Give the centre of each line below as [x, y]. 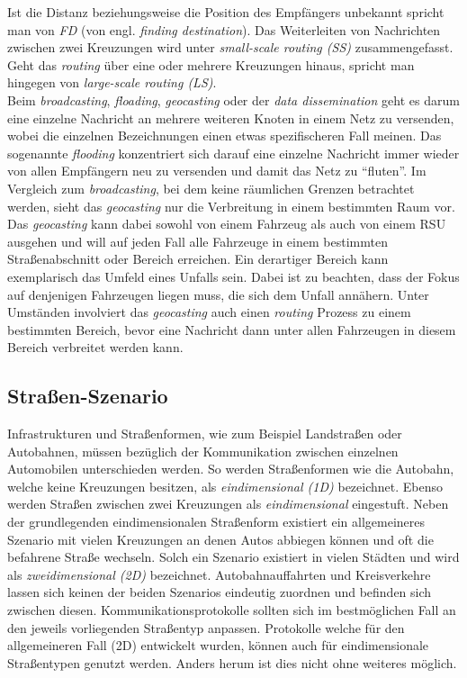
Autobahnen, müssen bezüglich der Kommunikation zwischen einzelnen [203, 451]
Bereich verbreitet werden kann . [95, 347]
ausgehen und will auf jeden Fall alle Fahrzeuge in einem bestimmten [198, 241]
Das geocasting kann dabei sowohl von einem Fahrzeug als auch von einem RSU [227, 224]
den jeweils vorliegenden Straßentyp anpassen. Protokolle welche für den [206, 627]
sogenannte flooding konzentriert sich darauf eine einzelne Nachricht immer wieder [233, 153]
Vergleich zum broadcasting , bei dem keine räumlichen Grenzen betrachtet [211, 188]
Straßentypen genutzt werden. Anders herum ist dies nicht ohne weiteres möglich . [232, 662]
